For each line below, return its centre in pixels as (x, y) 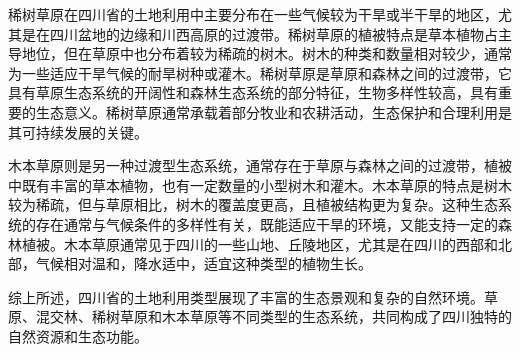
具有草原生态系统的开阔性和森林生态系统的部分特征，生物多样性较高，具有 (253, 92)
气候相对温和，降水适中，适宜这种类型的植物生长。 (203, 263)
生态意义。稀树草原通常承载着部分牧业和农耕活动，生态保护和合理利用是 (273, 111)
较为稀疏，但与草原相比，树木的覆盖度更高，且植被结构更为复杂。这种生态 (253, 204)
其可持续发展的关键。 (78, 131)
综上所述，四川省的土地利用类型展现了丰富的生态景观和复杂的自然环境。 (246, 296)
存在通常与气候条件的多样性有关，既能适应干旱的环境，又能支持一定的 (266, 223)
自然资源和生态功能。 (78, 335)
